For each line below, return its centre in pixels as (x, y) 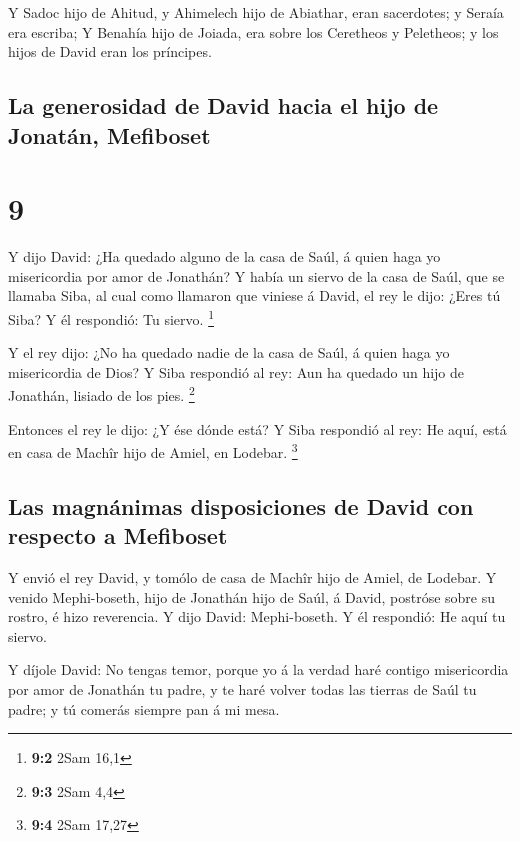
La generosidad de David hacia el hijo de (223, 105)
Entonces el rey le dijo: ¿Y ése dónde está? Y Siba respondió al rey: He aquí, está (257, 428)
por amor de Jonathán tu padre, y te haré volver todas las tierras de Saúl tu (242, 688)
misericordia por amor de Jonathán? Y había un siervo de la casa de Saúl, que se (256, 275)
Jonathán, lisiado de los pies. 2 (101, 393)
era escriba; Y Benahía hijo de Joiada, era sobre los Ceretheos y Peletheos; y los (253, 31)
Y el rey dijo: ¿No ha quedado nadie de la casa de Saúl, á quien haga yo (229, 352)
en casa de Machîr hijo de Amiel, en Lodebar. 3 (153, 450)
